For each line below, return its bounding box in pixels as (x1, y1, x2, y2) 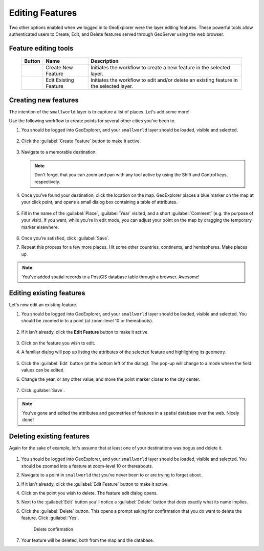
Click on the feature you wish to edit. (21, 340, 95, 346)
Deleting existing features (9, 432, 90, 440)
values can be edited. (21, 367, 65, 373)
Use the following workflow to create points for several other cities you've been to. (9, 118, 176, 124)
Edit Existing (45, 77, 74, 83)
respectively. (34, 179, 61, 184)
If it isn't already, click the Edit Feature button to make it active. (21, 329, 149, 335)
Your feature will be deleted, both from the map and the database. (21, 537, 154, 543)
